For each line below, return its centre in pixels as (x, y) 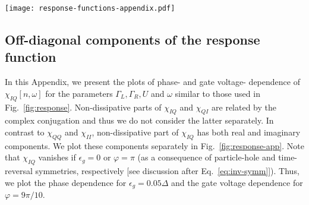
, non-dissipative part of (135, 132)
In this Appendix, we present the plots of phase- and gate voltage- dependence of (152, 82)
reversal (19, 171)
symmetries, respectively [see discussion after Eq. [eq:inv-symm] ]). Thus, (167, 171)
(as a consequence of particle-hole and (206, 157)
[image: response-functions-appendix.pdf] (90, 8)
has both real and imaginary (249, 132)
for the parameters (79, 93)
